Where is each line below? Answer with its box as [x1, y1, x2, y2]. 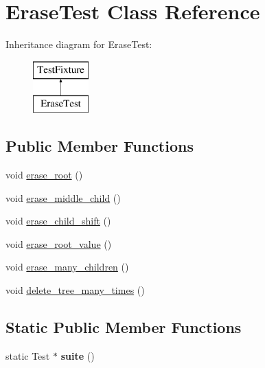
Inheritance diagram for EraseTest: [5, 37, 152, 51]
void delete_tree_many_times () [5, 283, 145, 297]
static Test [5, 348, 50, 363]
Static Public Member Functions [5, 317, 242, 338]
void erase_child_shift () [5, 214, 111, 228]
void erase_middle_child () [5, 190, 121, 205]
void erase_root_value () [5, 236, 112, 251]
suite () [60, 348, 95, 363]
